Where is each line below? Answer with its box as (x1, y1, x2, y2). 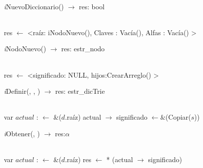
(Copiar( (165, 112, 191, 122)
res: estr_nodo (61, 43, 105, 54)
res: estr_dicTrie (55, 86, 105, 96)
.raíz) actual (65, 112, 101, 122)
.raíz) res (65, 154, 91, 165)
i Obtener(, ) (4, 128, 40, 138)
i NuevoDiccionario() (4, 1, 64, 11)
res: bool (79, 1, 105, 11)
